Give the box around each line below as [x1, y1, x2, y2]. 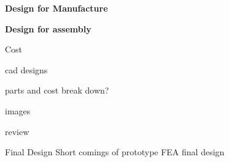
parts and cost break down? [5, 84, 109, 97]
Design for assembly [5, 22, 91, 35]
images [5, 104, 31, 117]
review [5, 125, 29, 138]
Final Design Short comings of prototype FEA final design [5, 145, 225, 158]
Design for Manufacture [5, 2, 108, 14]
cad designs [5, 63, 48, 76]
